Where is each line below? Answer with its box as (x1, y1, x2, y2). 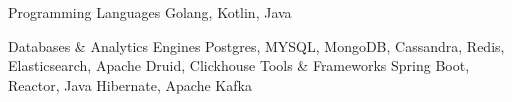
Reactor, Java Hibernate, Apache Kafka (8, 74, 252, 95)
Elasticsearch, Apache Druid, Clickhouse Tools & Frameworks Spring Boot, (8, 55, 470, 76)
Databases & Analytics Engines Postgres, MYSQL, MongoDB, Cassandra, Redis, (8, 35, 505, 56)
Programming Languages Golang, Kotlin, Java (8, 2, 292, 22)
